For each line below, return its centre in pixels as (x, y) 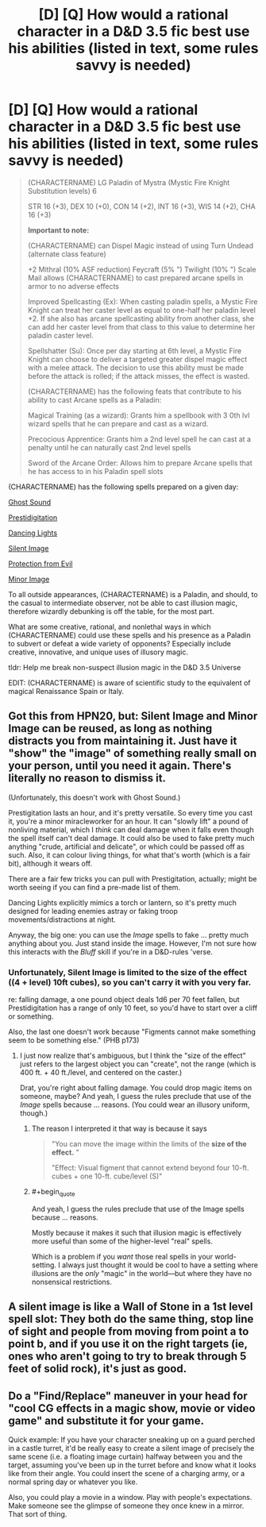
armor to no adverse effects (73, 286)
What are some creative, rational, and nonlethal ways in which (110, 627)
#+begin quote (53, 1193)
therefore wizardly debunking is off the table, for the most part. (111, 611)
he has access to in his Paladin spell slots (95, 471)
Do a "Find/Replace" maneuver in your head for (128, 1396)
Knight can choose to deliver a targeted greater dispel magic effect (137, 359)
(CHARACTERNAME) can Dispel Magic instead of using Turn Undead (141, 245)
